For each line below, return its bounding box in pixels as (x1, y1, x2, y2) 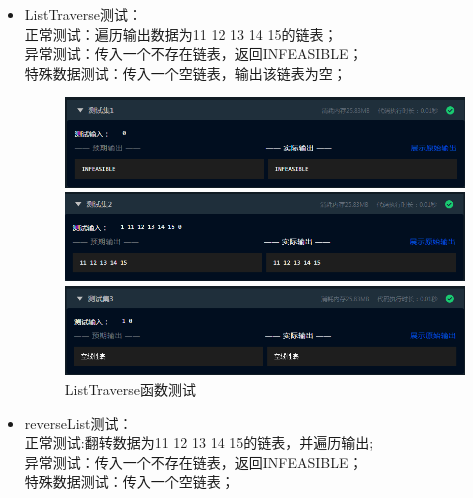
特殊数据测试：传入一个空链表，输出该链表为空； (24, 62, 347, 83)
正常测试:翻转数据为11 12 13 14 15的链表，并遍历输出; (24, 432, 374, 453)
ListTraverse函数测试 (64, 379, 196, 400)
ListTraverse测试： (24, 4, 142, 24)
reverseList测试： (24, 412, 133, 433)
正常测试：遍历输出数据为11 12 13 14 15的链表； (24, 23, 338, 44)
